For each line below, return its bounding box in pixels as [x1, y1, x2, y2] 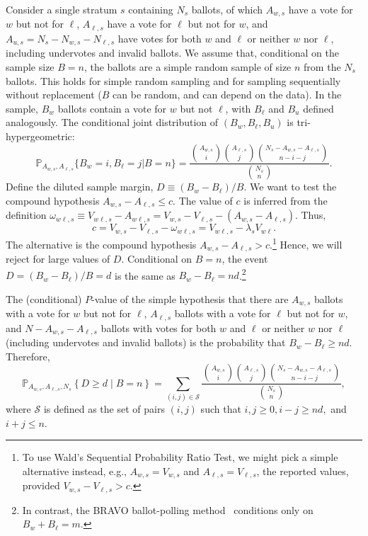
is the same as [115, 268, 176, 283]
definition [6, 207, 47, 222]
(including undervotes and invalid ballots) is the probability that [6, 335, 286, 350]
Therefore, [6, 348, 50, 363]
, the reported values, [256, 463, 349, 478]
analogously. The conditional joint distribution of [6, 115, 219, 130]
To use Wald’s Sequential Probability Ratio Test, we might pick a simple [22, 450, 338, 464]
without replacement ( [6, 87, 102, 102]
